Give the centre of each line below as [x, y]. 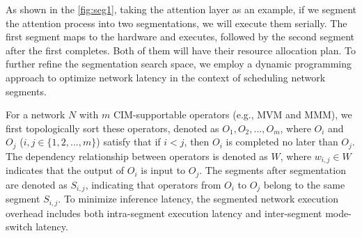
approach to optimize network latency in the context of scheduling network [166, 77]
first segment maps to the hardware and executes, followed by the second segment [180, 37]
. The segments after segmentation [273, 170]
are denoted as [37, 184]
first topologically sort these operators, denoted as [112, 128]
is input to [163, 170]
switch [19, 227]
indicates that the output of [65, 170]
